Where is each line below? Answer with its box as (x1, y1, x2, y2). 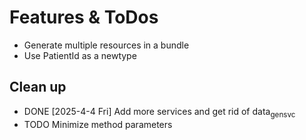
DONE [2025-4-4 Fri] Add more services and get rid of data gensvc (23, 105, 296, 120)
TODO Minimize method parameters (23, 118, 173, 130)
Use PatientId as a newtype (23, 49, 137, 61)
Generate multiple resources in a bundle (23, 39, 190, 51)
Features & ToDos (9, 6, 159, 29)
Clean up (9, 79, 67, 96)
